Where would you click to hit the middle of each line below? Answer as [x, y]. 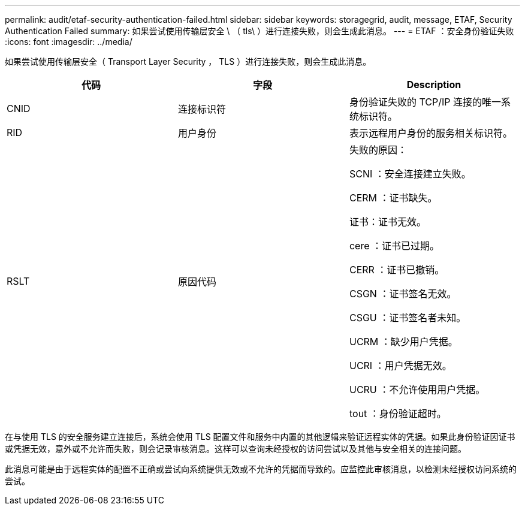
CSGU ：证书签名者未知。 [408, 318]
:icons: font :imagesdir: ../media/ [69, 42]
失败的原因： [378, 150]
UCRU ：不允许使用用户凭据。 [417, 390]
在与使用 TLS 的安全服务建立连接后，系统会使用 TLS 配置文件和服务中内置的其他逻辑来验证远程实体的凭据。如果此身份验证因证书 [260, 437]
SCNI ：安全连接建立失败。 [410, 174]
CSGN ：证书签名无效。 [403, 294]
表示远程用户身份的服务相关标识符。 [431, 133]
